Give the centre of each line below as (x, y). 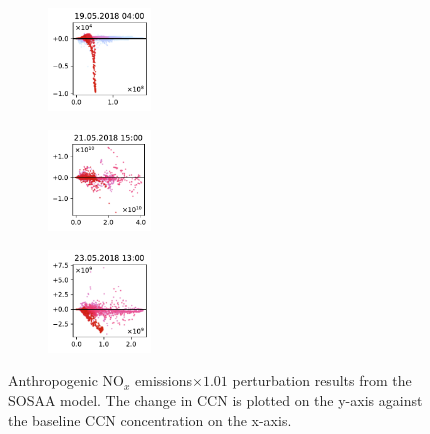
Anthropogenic (53, 380)
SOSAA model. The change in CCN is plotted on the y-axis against (215, 400)
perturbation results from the (322, 380)
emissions (164, 380)
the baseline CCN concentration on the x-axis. (150, 419)
